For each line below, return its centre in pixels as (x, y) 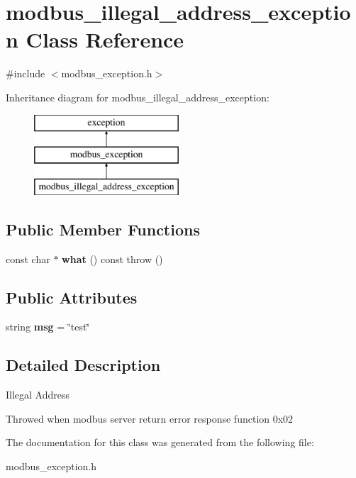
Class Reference (105, 39)
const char (28, 259)
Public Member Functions (103, 229)
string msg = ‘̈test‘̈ (48, 327)
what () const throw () (112, 259)
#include (26, 73)
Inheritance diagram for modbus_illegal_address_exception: (138, 97)
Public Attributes (72, 297)
